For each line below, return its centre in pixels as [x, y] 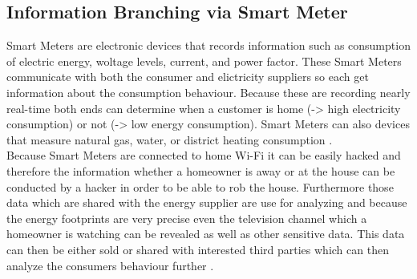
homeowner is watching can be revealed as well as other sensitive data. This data [206, 234]
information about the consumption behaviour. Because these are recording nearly [208, 92]
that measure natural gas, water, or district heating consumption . [170, 139]
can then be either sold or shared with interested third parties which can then [198, 249]
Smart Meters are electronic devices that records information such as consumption [208, 45]
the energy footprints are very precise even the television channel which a [187, 218]
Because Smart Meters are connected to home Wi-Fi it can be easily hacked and [204, 155]
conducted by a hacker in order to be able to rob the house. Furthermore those [200, 186]
